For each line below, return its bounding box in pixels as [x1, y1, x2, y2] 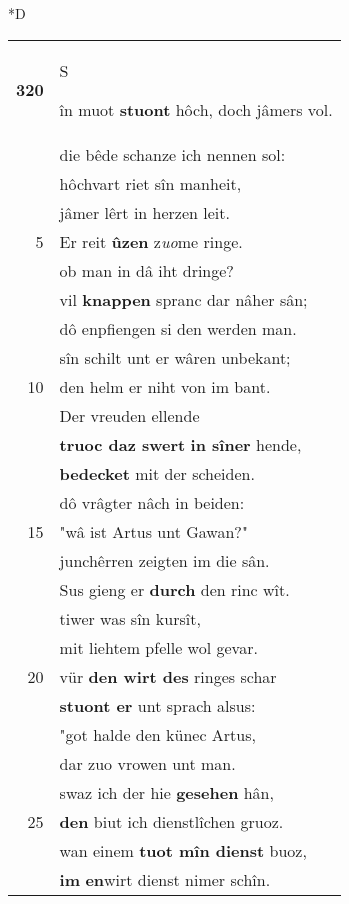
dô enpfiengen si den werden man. [59, 316, 297, 340]
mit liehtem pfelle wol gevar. [59, 635, 258, 659]
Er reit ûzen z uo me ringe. [59, 229, 243, 253]
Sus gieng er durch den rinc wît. [59, 577, 290, 601]
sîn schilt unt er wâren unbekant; [59, 345, 291, 369]
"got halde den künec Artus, [59, 722, 256, 746]
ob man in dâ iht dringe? [59, 258, 234, 282]
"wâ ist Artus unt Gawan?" [59, 519, 248, 543]
